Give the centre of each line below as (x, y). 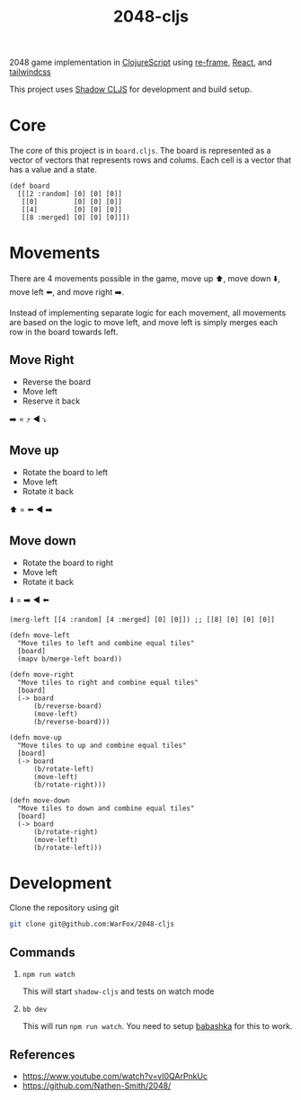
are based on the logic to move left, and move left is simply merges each (144, 323)
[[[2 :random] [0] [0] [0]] (70, 194)
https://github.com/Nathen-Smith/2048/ (97, 1086)
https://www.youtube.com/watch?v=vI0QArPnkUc (115, 1076)
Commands (43, 952)
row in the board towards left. (64, 332)
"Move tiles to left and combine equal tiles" (106, 643)
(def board (30, 186)
